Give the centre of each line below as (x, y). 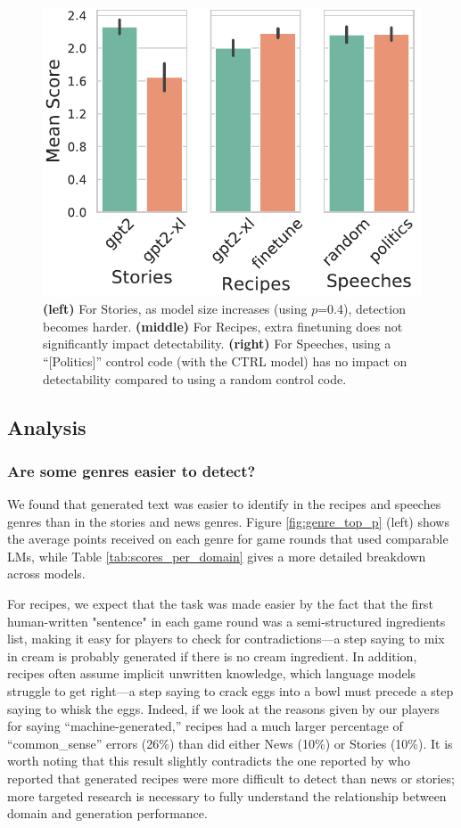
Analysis (47, 426)
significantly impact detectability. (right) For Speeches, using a (217, 344)
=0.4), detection (362, 309)
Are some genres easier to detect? (132, 470)
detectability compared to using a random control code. (195, 378)
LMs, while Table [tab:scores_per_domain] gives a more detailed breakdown (217, 556)
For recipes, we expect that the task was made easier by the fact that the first (220, 604)
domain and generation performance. (107, 813)
